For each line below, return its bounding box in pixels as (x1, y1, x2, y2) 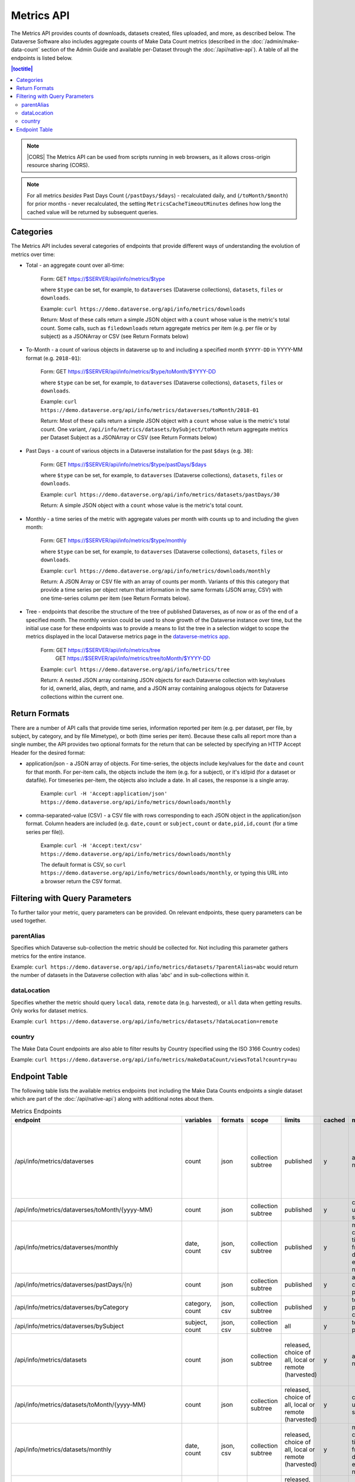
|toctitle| (11, 65, 33, 72)
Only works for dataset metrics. (11, 1007, 88, 1014)
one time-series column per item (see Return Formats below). (40, 595, 191, 602)
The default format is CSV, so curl (40, 861, 127, 868)
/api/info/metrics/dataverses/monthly (14, 1243, 118, 1251)
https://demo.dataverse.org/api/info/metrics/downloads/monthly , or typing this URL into (40, 869, 288, 877)
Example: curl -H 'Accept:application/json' (40, 790, 168, 797)
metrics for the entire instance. (11, 952, 86, 960)
